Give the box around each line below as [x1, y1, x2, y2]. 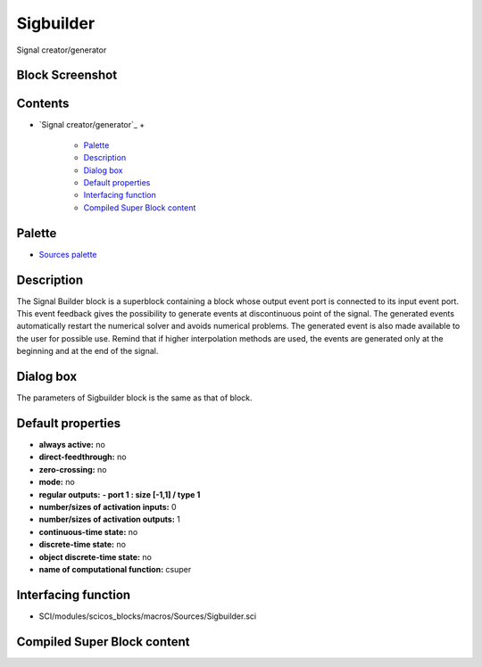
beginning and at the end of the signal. [16, 346, 159, 357]
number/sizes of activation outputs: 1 [38, 514, 180, 525]
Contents [16, 96, 70, 111]
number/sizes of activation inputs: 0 [38, 501, 178, 512]
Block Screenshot [16, 68, 118, 83]
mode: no [38, 477, 75, 488]
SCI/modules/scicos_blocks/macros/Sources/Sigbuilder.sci [38, 611, 257, 622]
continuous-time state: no [38, 526, 138, 537]
